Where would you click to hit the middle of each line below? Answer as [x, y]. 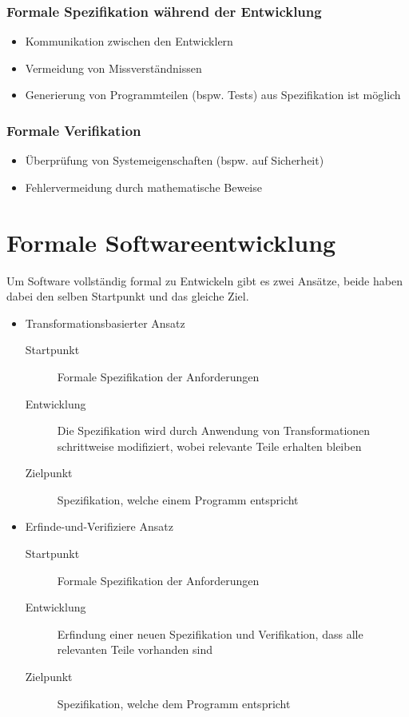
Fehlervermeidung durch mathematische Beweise [143, 187]
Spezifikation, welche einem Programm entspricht [178, 499]
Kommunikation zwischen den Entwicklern [129, 41]
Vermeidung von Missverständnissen [113, 68]
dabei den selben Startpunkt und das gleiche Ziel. [128, 296]
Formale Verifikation [74, 130]
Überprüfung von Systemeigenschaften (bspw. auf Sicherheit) [175, 160]
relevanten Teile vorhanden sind [135, 649]
